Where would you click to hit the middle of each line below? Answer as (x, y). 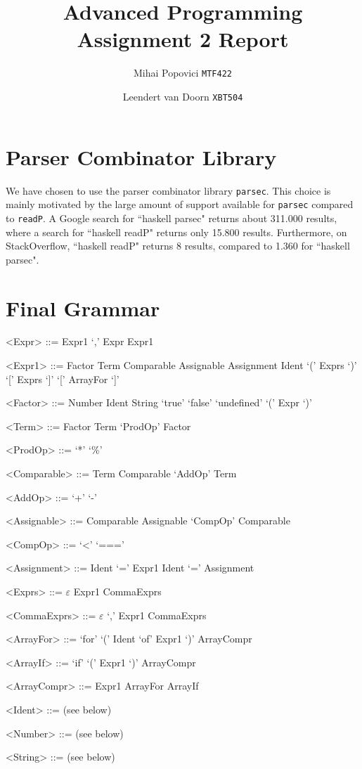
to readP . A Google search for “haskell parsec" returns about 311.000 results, (172, 218)
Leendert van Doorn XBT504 (183, 96)
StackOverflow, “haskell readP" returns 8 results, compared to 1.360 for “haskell (178, 246)
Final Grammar (83, 308)
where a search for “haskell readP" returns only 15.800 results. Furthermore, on (176, 232)
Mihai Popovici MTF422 (182, 73)
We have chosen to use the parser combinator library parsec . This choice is (168, 190)
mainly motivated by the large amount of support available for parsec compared (180, 204)
